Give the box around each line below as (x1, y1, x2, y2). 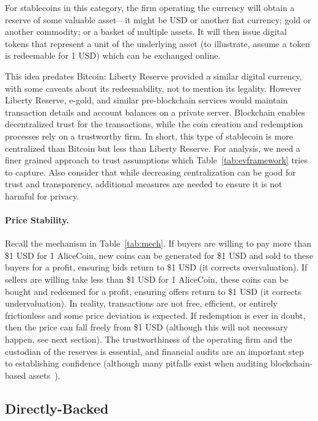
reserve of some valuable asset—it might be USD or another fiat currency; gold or (5, 13, 311, 26)
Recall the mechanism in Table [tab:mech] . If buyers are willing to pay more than (5, 237, 311, 250)
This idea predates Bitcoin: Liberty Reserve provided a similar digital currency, (5, 69, 302, 82)
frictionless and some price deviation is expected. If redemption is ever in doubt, (5, 308, 306, 321)
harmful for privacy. (5, 189, 79, 202)
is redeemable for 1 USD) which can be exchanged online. (5, 49, 221, 62)
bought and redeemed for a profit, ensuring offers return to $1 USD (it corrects (5, 285, 301, 297)
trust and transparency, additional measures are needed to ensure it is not (5, 177, 283, 190)
